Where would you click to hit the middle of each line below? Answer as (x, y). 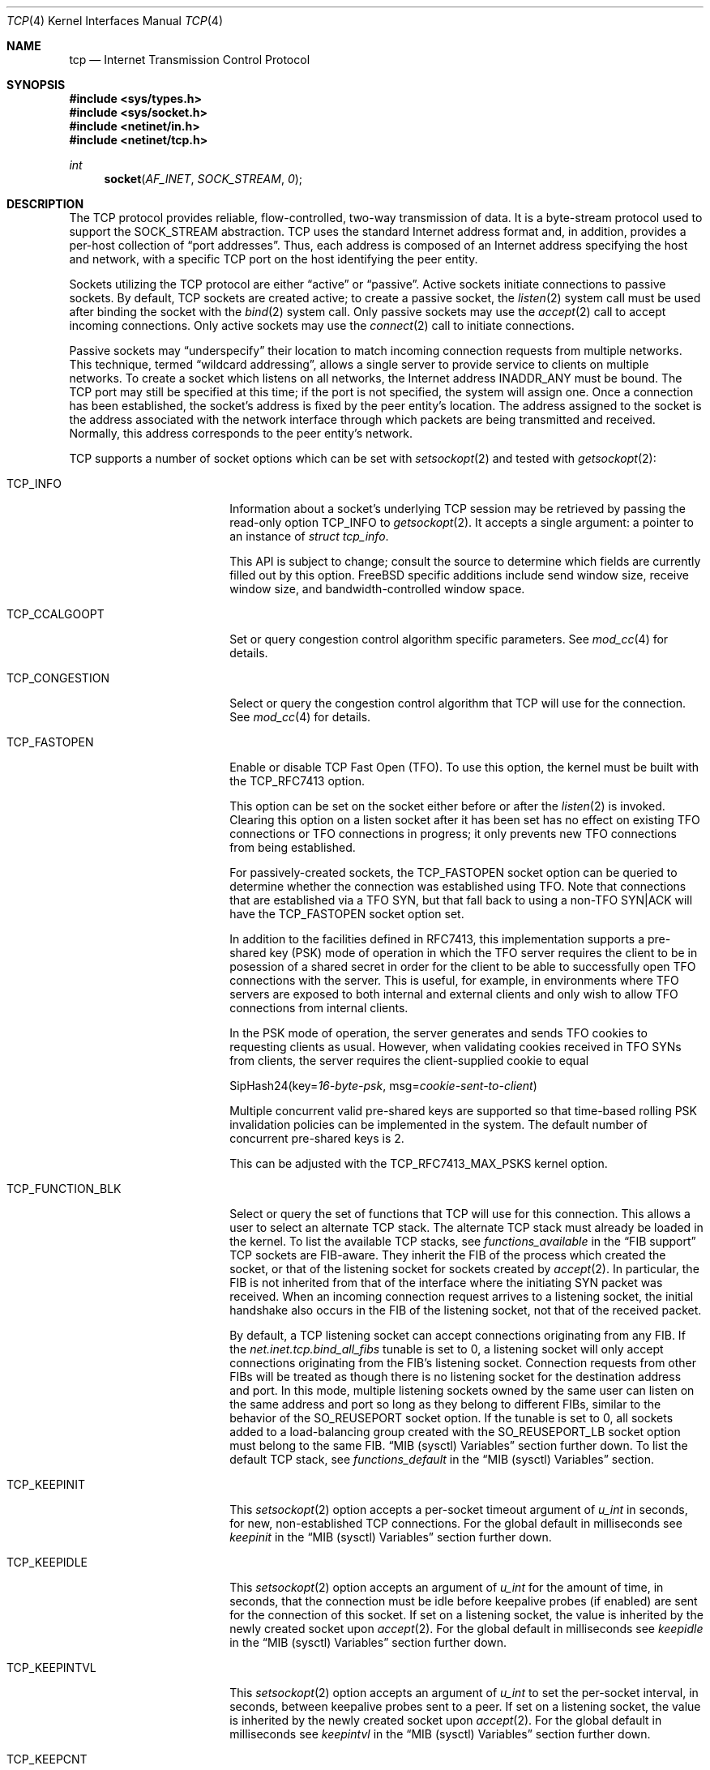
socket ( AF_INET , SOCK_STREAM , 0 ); (203, 179)
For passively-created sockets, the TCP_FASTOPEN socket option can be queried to (453, 872)
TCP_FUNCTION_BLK (64, 1189)
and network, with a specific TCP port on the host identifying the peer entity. (274, 259)
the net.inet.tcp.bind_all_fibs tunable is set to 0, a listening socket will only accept (447, 1349)
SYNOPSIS (36, 85)
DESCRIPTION (45, 204)
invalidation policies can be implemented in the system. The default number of (438, 1124)
